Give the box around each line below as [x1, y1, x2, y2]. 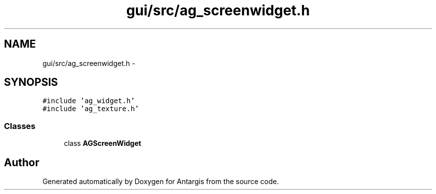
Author [4, 156, 39, 169]
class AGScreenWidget [64, 139, 141, 148]
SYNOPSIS [4, 76, 58, 89]
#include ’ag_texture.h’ [42, 105, 139, 113]
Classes [4, 121, 36, 131]
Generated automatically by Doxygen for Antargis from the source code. [42, 177, 279, 186]
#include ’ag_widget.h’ [42, 97, 135, 105]
